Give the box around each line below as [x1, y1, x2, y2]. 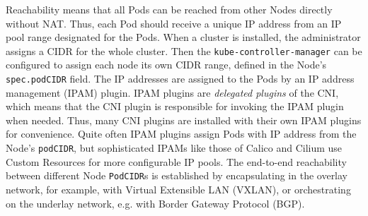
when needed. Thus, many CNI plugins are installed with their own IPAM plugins [6, 112, 362, 127]
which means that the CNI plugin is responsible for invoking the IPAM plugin [6, 99, 344, 114]
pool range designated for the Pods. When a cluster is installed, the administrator [6, 30, 361, 44]
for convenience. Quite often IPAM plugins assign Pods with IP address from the [6, 126, 357, 141]
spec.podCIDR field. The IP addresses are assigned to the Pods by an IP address [6, 71, 355, 86]
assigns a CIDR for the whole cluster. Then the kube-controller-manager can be [6, 43, 362, 58]
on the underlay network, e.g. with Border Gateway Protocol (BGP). [6, 196, 305, 210]
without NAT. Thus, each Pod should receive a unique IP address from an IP [6, 16, 342, 30]
